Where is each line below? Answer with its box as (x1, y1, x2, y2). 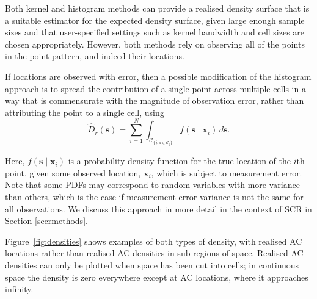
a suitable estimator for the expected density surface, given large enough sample (5, 13, 305, 26)
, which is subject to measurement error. (151, 166, 302, 179)
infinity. (5, 283, 34, 295)
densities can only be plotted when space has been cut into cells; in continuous (5, 258, 299, 271)
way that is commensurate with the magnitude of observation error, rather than (5, 94, 304, 107)
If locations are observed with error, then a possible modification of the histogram (5, 70, 312, 82)
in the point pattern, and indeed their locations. (5, 49, 184, 62)
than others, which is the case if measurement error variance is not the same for (5, 190, 304, 203)
